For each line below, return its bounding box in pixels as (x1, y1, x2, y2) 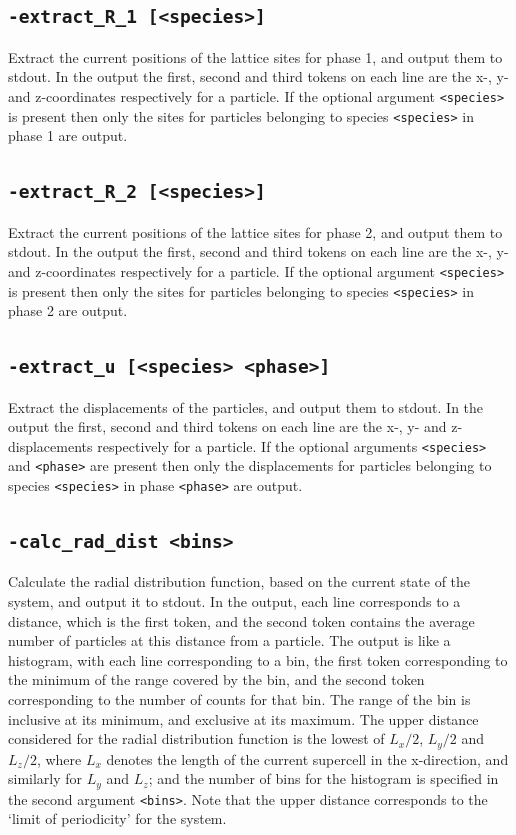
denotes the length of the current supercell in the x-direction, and (106, 748, 509, 769)
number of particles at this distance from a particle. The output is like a (8, 630, 451, 651)
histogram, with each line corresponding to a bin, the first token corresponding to (8, 649, 508, 670)
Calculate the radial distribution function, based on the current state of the (8, 571, 471, 592)
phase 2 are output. (8, 300, 128, 321)
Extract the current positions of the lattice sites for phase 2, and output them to (8, 221, 503, 242)
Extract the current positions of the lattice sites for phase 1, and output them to (8, 46, 503, 67)
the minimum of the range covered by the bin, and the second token (8, 669, 425, 690)
